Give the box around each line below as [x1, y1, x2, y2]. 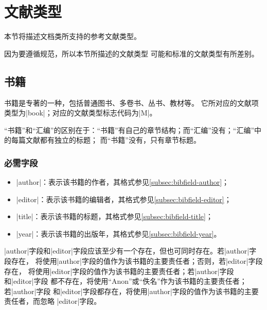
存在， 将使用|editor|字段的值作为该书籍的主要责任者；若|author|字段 [4, 265, 234, 276]
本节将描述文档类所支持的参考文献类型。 [4, 31, 141, 42]
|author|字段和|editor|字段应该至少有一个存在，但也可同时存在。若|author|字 [4, 245, 257, 256]
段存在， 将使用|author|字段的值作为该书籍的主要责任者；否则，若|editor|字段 [4, 256, 263, 266]
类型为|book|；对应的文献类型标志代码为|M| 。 [4, 107, 157, 118]
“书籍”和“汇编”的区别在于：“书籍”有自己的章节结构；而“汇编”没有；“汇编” [4, 124, 255, 135]
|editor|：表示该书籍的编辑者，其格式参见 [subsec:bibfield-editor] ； [16, 193, 232, 204]
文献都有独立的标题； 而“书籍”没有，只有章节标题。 [25, 134, 201, 145]
